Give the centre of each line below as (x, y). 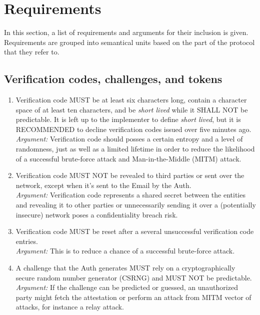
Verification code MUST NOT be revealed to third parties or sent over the (130, 175)
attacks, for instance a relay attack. (70, 307)
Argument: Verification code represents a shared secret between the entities (130, 195)
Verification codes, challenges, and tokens (113, 79)
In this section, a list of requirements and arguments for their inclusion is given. (126, 32)
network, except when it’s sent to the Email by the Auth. (103, 185)
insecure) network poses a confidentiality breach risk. (97, 214)
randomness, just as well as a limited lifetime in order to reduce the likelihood (135, 149)
